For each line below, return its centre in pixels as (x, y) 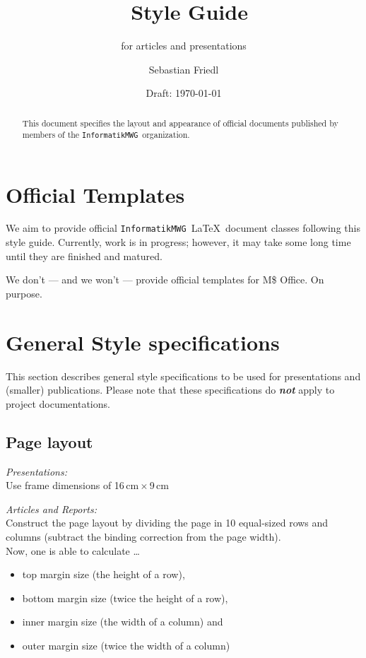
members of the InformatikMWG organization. (106, 135)
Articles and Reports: (52, 509)
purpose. (24, 293)
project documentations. (58, 403)
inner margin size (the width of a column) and (123, 622)
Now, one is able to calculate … (73, 550)
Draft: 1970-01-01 (184, 93)
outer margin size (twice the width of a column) (126, 645)
